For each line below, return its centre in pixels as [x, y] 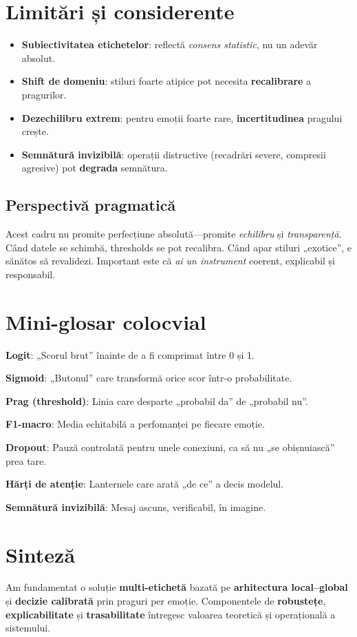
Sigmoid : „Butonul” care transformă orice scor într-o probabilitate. [149, 378]
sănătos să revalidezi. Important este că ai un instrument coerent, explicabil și [170, 261]
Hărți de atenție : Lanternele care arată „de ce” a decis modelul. [145, 484]
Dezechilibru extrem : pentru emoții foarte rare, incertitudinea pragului [182, 117]
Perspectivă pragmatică [91, 205]
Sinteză [41, 554]
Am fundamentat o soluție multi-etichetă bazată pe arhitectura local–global [177, 587]
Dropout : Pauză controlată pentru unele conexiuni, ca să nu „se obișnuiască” [170, 447]
